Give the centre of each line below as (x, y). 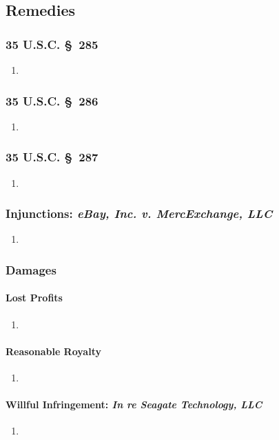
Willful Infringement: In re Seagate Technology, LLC (134, 404)
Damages (31, 269)
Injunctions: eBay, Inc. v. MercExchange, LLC (139, 213)
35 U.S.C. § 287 (52, 157)
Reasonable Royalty (53, 351)
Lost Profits (34, 298)
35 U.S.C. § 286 (52, 100)
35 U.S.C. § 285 (52, 44)
